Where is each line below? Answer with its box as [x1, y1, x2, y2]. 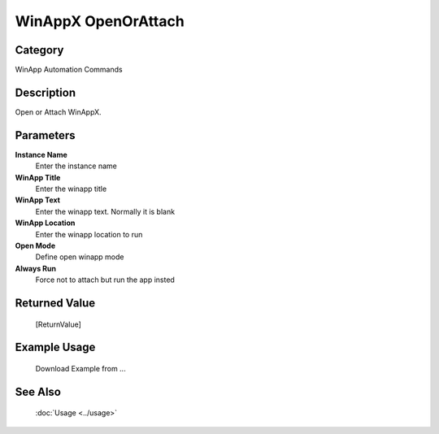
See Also [15, 384, 61, 398]
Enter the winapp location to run [35, 229, 143, 239]
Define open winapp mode [35, 252, 125, 262]
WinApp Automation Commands [15, 65, 123, 75]
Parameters [15, 128, 76, 142]
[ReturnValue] [35, 319, 81, 329]
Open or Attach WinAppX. [15, 106, 102, 117]
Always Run [15, 263, 57, 273]
